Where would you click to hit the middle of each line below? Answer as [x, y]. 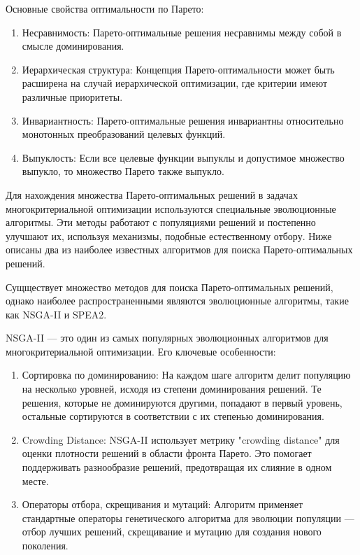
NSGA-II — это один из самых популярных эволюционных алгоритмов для [167, 338]
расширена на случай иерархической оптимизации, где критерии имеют [175, 83]
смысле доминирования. [73, 46]
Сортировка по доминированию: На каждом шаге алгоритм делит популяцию [186, 375]
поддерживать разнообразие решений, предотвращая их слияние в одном [177, 467]
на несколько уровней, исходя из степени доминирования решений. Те [172, 389]
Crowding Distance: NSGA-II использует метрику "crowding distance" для [181, 439]
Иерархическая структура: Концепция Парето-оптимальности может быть [178, 69]
